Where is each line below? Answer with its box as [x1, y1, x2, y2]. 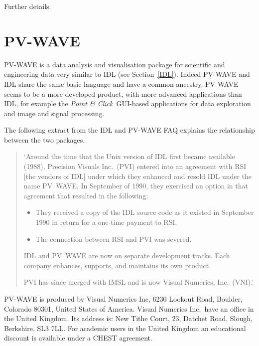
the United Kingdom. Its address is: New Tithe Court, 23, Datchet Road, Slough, [4, 313, 253, 324]
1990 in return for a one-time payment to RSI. [35, 217, 177, 227]
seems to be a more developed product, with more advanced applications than [4, 88, 242, 99]
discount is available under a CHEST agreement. [4, 333, 152, 343]
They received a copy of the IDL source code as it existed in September [35, 207, 254, 217]
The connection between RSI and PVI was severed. [35, 233, 192, 244]
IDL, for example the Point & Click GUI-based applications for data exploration [4, 98, 251, 109]
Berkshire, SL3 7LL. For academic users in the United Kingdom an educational [4, 323, 246, 333]
